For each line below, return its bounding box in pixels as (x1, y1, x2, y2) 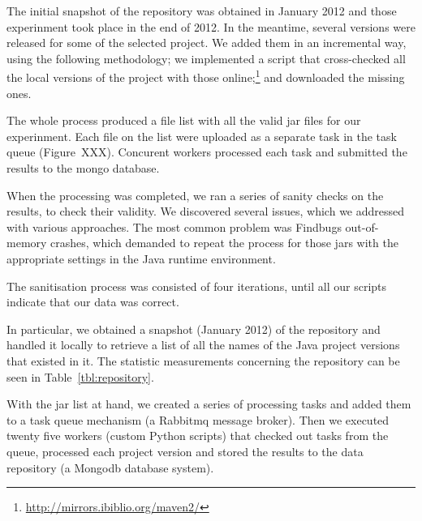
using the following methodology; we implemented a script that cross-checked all (6, 49, 406, 66)
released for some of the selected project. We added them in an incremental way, (6, 34, 407, 51)
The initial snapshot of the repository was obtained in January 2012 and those (6, 2, 397, 19)
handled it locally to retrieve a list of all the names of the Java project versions (6, 336, 400, 353)
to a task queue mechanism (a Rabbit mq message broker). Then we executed (6, 411, 390, 428)
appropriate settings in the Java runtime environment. (6, 250, 276, 267)
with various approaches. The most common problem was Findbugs (6, 218, 342, 235)
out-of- (345, 218, 379, 235)
